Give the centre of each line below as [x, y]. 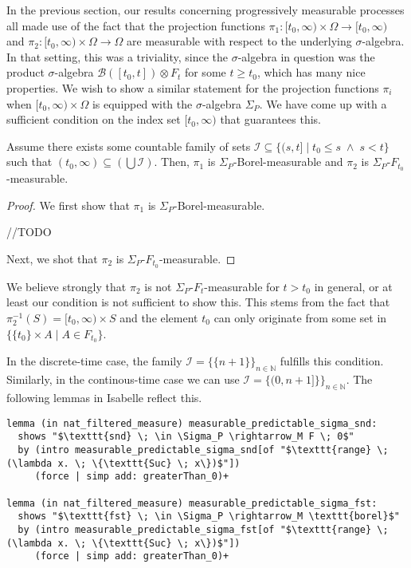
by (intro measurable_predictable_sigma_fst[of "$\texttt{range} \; [203, 529]
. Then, [172, 162]
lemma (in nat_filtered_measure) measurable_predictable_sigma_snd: [192, 423]
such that [29, 162]
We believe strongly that [67, 286]
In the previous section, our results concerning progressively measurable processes [205, 10]
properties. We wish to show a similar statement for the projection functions [193, 87]
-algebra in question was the [306, 56]
